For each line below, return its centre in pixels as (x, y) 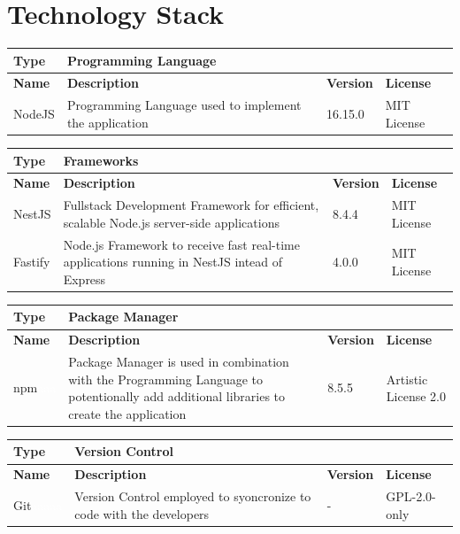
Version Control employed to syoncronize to (193, 496)
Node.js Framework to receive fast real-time (181, 244)
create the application (127, 413)
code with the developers (142, 513)
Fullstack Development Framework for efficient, (191, 205)
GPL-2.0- (411, 496)
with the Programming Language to (166, 379)
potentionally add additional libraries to (177, 396)
